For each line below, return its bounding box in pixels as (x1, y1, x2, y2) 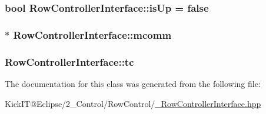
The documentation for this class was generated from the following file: (5, 77, 261, 89)
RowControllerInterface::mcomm (13, 27, 172, 42)
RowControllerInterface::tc (5, 54, 134, 69)
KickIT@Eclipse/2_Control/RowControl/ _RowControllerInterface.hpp (5, 97, 261, 109)
